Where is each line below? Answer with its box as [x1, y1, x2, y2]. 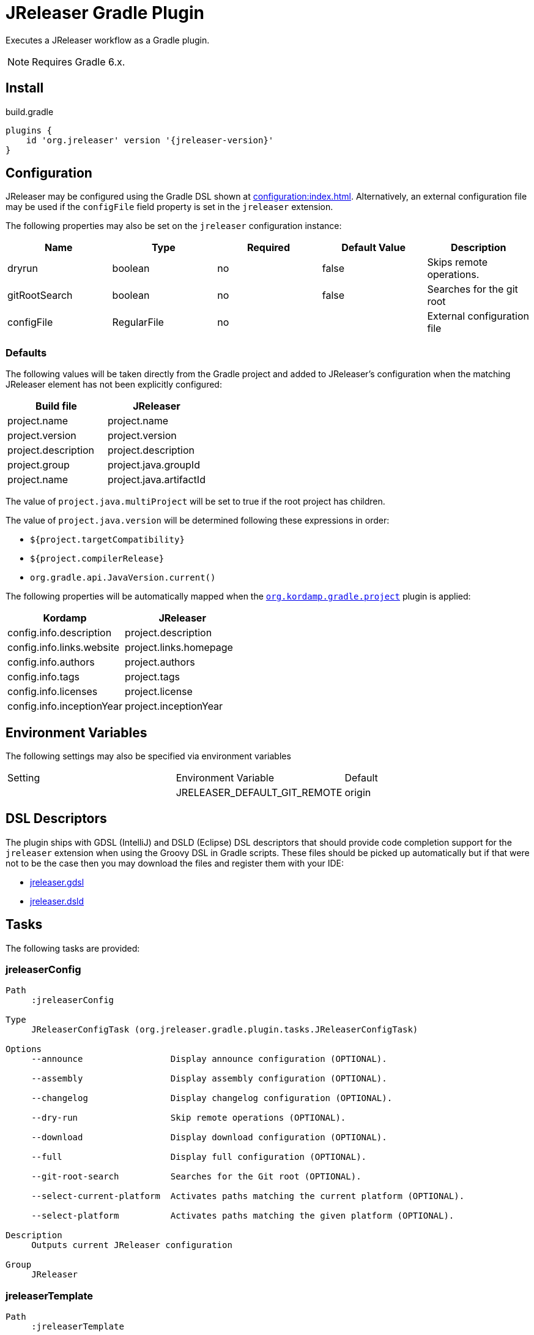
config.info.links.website [7, 641, 120, 654]
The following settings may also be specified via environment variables [6, 751, 291, 762]
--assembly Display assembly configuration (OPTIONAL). [31, 1074, 387, 1084]
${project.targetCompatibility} [30, 535, 185, 545]
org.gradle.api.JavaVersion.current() [30, 573, 216, 583]
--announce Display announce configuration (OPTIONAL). [31, 1054, 387, 1064]
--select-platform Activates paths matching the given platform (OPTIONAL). [31, 1211, 454, 1221]
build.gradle [6, 106, 54, 117]
